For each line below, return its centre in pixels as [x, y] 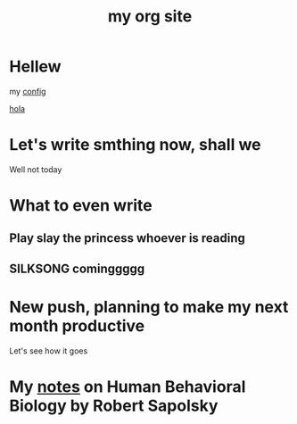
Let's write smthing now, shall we [135, 145]
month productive [77, 326]
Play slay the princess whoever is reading [127, 238]
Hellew [35, 67]
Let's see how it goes [49, 351]
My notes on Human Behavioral [128, 387]
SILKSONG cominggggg [77, 268]
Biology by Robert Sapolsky [114, 406]
